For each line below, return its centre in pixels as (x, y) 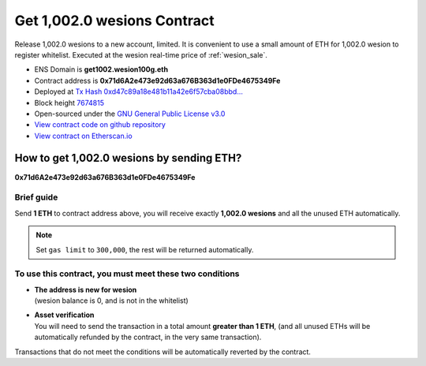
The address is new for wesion (86, 289)
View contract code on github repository (100, 125)
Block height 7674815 (69, 103)
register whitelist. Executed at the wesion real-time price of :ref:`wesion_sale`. (141, 54)
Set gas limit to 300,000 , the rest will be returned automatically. (145, 249)
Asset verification (64, 315)
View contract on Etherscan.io (84, 136)
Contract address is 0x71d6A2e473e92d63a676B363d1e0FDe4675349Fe (157, 80)
